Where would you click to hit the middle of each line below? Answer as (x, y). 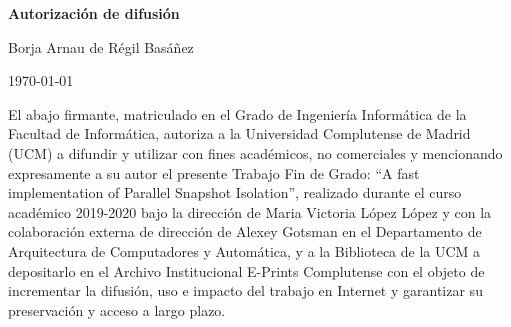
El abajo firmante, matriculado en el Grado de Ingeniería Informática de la (237, 113)
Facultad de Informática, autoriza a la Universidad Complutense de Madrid (239, 133)
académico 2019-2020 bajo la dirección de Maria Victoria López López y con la (250, 211)
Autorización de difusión (94, 13)
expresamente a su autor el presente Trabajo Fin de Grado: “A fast (214, 172)
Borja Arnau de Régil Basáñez (101, 46)
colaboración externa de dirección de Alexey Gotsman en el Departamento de (245, 231)
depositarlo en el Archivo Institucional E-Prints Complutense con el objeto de (246, 270)
